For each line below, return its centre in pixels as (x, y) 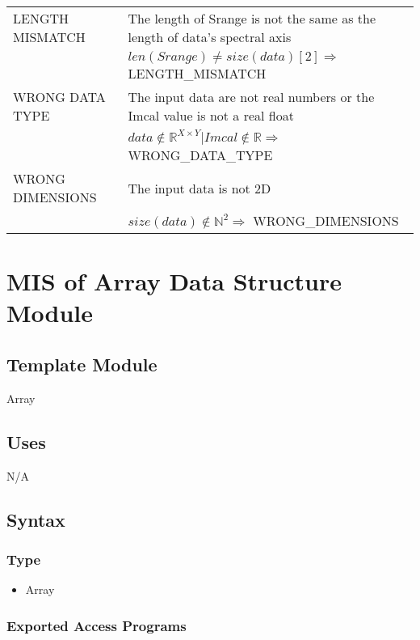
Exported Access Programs (97, 625)
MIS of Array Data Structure (174, 281)
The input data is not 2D (199, 188)
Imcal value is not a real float (211, 115)
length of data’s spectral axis (210, 37)
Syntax (36, 519)
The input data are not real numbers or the (251, 97)
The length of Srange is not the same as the (252, 18)
